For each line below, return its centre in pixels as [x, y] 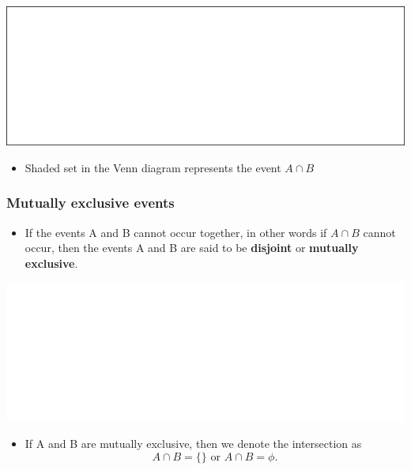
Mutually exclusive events [90, 203]
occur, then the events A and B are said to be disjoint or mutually [192, 248]
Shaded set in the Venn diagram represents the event [153, 167]
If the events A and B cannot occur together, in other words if [176, 232]
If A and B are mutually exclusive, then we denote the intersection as [193, 444]
